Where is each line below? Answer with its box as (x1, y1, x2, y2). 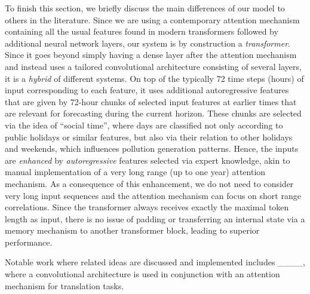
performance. (5, 235, 53, 248)
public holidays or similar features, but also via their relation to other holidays (5, 130, 293, 143)
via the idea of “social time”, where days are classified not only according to (5, 118, 283, 131)
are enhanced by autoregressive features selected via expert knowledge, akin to (5, 154, 290, 166)
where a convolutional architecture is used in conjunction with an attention (5, 268, 280, 280)
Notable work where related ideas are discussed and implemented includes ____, (5, 256, 305, 268)
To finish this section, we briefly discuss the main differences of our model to (5, 2, 285, 14)
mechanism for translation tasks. (5, 279, 124, 292)
